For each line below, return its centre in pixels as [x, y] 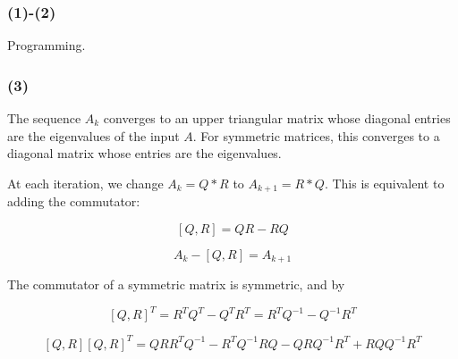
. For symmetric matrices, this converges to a [316, 135]
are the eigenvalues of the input [93, 135]
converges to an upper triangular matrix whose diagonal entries [277, 118]
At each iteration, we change [85, 183]
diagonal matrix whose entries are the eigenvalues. [144, 153]
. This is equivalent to [384, 183]
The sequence [44, 118]
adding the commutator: [74, 201]
